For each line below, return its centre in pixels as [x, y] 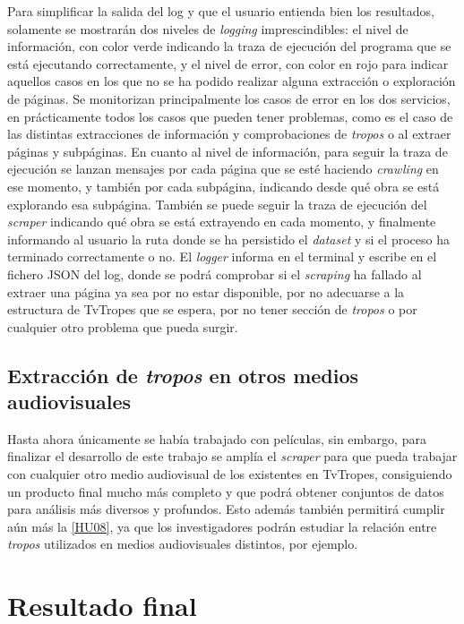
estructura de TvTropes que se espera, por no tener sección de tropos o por [212, 309]
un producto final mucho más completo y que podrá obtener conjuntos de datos [226, 491]
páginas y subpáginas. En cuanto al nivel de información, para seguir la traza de [228, 151]
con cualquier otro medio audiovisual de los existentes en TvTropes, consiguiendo [230, 474]
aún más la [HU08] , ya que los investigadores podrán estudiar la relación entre [222, 526]
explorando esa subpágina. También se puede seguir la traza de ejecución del [217, 204]
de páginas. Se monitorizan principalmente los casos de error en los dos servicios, [229, 98]
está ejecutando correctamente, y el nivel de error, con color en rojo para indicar [228, 63]
